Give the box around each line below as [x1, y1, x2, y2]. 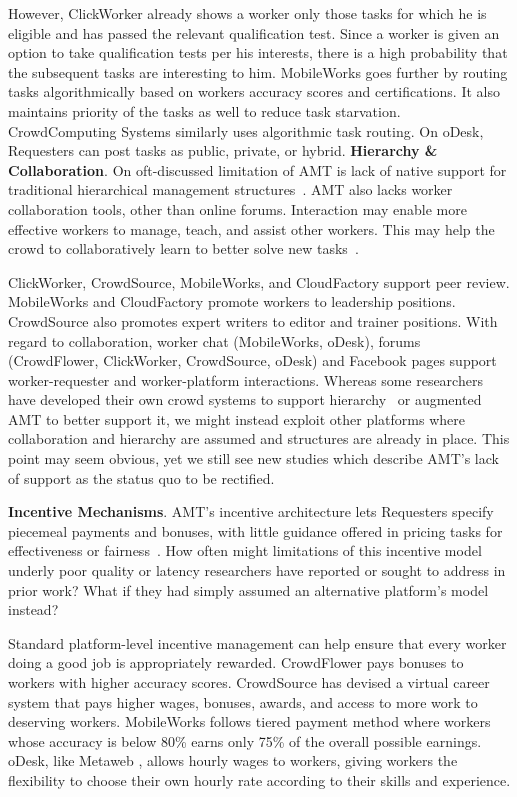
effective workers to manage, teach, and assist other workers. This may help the [8, 218, 495, 239]
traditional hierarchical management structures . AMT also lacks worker [8, 179, 453, 200]
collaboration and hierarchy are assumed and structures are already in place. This [8, 428, 510, 449]
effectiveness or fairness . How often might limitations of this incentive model [8, 540, 482, 561]
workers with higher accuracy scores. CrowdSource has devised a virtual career [8, 672, 490, 692]
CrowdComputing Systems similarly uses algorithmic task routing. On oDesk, [8, 120, 484, 141]
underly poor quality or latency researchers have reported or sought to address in [8, 560, 506, 581]
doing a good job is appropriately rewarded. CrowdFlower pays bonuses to [8, 652, 464, 673]
